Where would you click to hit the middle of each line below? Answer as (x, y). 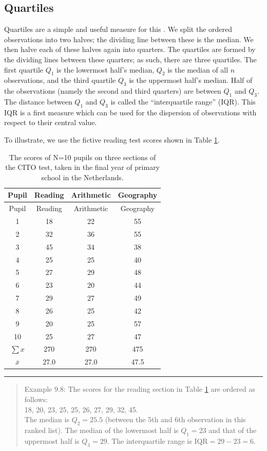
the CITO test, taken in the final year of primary (83, 167)
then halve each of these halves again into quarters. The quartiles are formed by (130, 49)
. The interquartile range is (149, 440)
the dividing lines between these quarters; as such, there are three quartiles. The (130, 59)
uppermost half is (52, 440)
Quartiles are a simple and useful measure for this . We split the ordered (118, 29)
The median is (47, 419)
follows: (36, 399)
